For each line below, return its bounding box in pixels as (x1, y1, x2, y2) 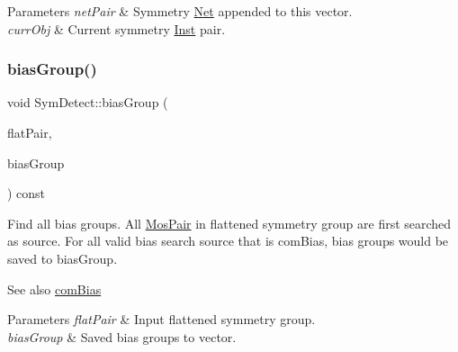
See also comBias (7, 279, 102, 298)
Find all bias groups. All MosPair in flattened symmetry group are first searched (7, 213, 452, 232)
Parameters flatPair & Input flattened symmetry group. (7, 310, 316, 329)
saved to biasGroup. (7, 248, 118, 267)
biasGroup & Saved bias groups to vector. (7, 327, 237, 346)
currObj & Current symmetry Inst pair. (7, 19, 226, 38)
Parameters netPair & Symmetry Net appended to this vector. (7, 2, 353, 20)
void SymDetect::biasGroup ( (7, 93, 168, 112)
